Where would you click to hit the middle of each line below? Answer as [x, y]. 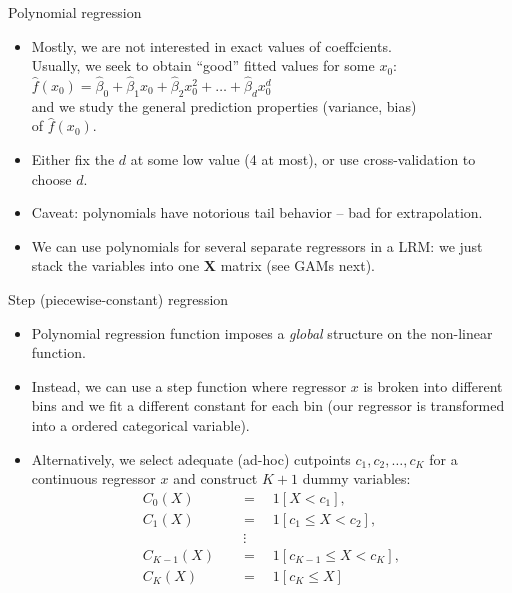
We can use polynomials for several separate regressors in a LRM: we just [257, 245]
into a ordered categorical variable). [140, 424]
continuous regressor [93, 478]
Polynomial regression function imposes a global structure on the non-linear [262, 332]
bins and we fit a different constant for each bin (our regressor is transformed [268, 405]
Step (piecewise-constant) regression [118, 298]
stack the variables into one [115, 265]
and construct [215, 478]
